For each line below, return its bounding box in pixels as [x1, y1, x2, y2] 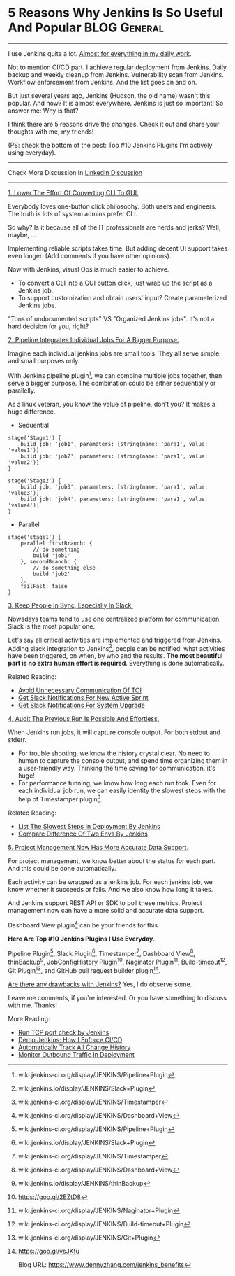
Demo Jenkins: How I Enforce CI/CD [17, 1035, 123, 1044]
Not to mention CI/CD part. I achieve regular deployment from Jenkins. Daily [8, 63, 227, 71]
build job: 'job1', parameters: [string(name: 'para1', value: [20, 440, 209, 447]
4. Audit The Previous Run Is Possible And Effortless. [8, 715, 160, 723]
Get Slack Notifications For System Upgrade [17, 701, 146, 710]
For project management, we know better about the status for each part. [8, 856, 215, 865]
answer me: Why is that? [8, 106, 79, 115]
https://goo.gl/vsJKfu [17, 1247, 79, 1255]
